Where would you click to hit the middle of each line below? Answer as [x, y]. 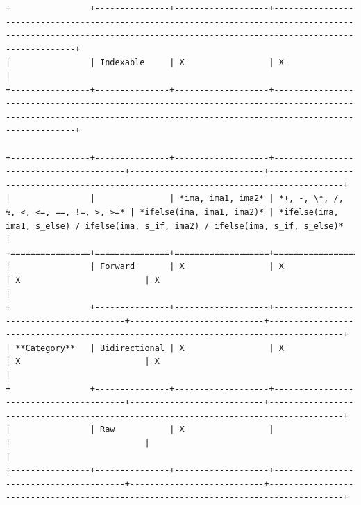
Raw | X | [187, 430]
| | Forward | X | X [145, 267]
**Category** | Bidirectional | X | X [150, 348]
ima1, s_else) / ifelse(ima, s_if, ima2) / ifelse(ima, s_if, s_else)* [175, 226]
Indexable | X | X [192, 63]
